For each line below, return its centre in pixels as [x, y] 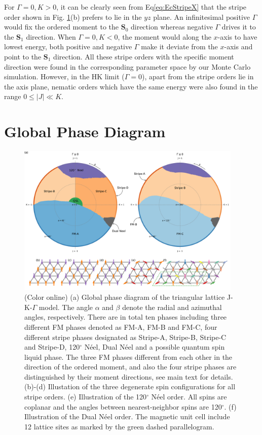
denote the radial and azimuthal [172, 307]
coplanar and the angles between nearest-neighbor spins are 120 [123, 406]
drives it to [239, 27]
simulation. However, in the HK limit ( [64, 76]
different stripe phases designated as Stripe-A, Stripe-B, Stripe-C [125, 337]
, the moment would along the [164, 36]
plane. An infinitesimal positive [202, 17]
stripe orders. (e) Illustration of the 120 [86, 397]
